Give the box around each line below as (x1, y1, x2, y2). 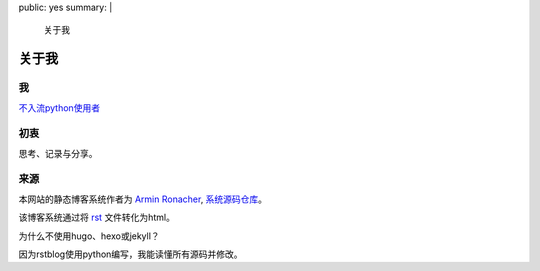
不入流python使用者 (18, 101, 100, 114)
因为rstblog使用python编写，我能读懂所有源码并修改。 (18, 248, 244, 260)
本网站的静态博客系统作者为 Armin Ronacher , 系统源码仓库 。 (18, 193, 268, 205)
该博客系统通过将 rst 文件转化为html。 (18, 211, 175, 224)
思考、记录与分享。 (18, 147, 98, 159)
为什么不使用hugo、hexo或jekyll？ (18, 230, 160, 242)
